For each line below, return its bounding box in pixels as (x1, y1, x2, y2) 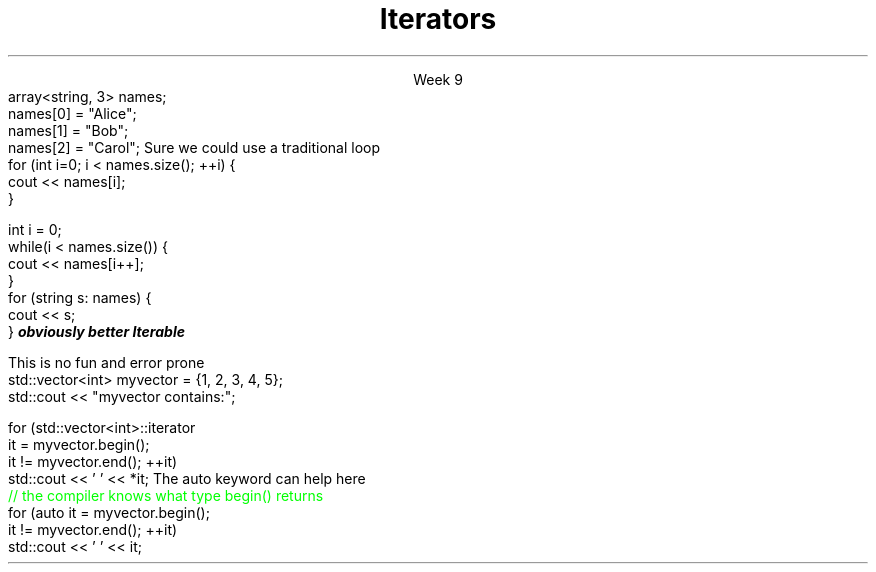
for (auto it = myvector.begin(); (8, 503, 210, 521)
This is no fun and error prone (8, 353, 205, 371)
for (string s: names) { (8, 288, 152, 306)
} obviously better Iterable (8, 322, 185, 340)
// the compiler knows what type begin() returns (8, 486, 324, 504)
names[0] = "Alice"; (8, 104, 137, 122)
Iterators (379, 2, 497, 36)
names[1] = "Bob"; (8, 121, 129, 139)
